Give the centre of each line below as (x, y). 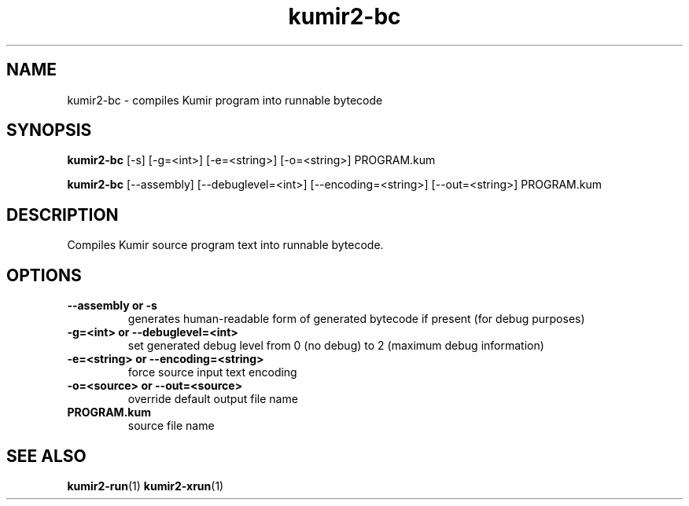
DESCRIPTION (63, 214)
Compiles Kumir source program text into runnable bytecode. (225, 245)
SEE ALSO (46, 456)
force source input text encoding (212, 372)
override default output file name (213, 399)
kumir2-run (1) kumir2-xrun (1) (146, 486)
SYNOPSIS (49, 130)
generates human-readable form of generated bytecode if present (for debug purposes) (356, 319)
